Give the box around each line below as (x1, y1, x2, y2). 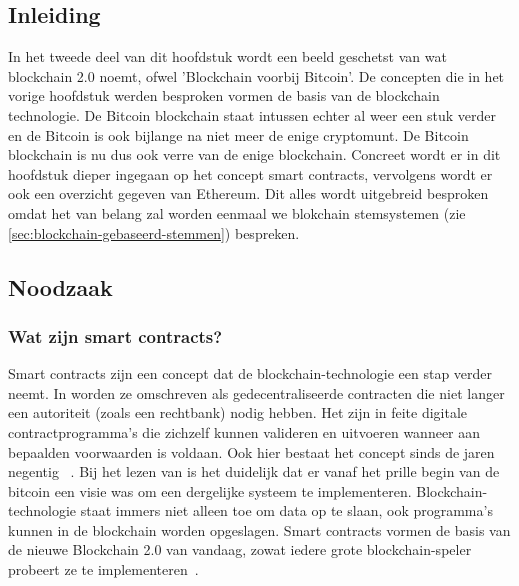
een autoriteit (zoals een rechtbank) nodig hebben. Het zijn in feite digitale (8, 402, 468, 423)
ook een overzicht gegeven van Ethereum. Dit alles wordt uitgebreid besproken (8, 183, 489, 204)
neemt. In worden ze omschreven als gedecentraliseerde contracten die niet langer (8, 382, 505, 403)
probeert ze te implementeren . (8, 559, 199, 580)
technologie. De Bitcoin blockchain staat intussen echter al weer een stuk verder (8, 104, 497, 125)
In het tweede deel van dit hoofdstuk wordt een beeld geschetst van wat (8, 46, 447, 67)
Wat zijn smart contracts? (8, 323, 223, 348)
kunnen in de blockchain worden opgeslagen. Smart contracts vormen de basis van (8, 519, 511, 540)
